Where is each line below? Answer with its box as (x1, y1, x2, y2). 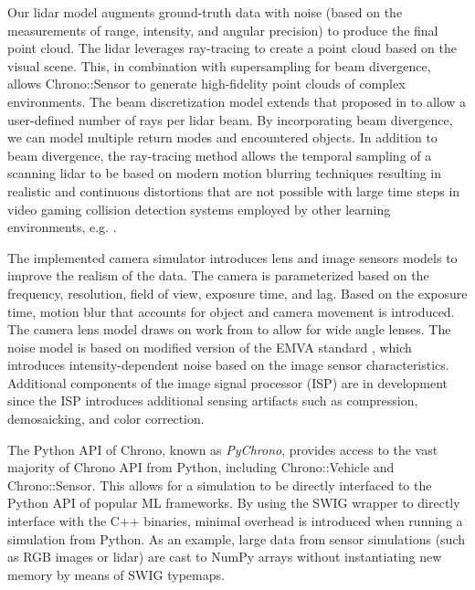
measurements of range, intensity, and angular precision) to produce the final (7, 20, 438, 39)
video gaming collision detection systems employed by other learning (7, 199, 391, 218)
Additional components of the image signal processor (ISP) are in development (7, 373, 449, 392)
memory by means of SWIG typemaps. (7, 564, 225, 584)
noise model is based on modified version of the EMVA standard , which (7, 337, 412, 356)
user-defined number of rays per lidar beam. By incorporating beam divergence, (7, 110, 453, 129)
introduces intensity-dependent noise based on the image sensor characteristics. (7, 355, 449, 374)
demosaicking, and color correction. (7, 409, 205, 428)
